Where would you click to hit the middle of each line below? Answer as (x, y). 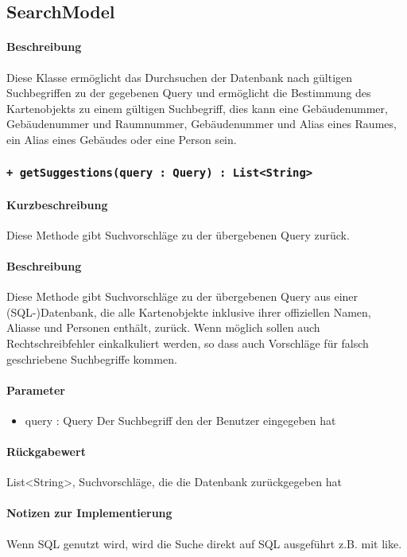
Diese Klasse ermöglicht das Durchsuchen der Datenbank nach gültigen (180, 77)
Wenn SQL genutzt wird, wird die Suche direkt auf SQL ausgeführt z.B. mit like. (204, 543)
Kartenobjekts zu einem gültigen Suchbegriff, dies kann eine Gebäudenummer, (197, 108)
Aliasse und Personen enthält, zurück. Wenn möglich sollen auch (163, 327)
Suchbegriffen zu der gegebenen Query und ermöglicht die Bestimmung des (189, 93)
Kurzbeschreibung (57, 204)
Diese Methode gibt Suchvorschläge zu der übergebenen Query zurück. (178, 234)
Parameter (36, 390)
